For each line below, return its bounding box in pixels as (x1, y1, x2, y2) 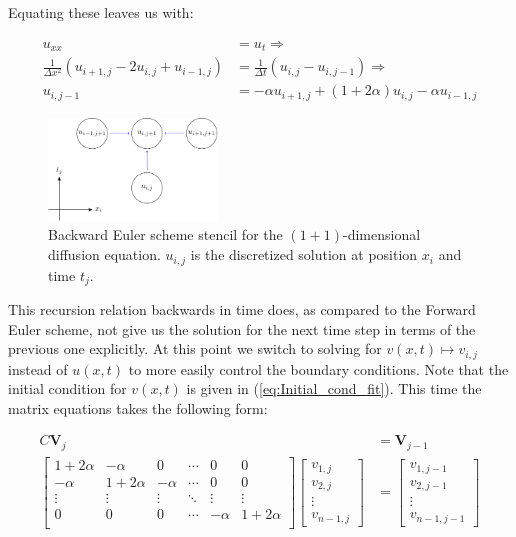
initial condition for (8, 378, 127, 399)
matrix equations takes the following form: (8, 397, 268, 418)
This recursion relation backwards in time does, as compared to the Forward (8, 298, 476, 319)
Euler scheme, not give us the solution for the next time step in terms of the (8, 318, 476, 339)
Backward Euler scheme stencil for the (48, 224, 283, 245)
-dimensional (343, 224, 421, 245)
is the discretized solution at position (190, 244, 418, 265)
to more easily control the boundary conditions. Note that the (128, 358, 509, 379)
